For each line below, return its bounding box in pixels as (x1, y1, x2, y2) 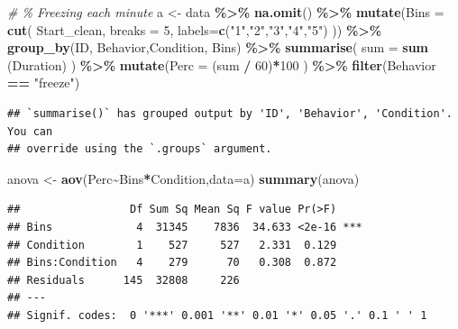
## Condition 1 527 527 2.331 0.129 (7, 238, 337, 251)
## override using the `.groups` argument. (7, 142, 272, 156)
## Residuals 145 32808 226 (7, 273, 240, 287)
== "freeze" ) (7, 73, 80, 92)
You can (7, 124, 53, 138)
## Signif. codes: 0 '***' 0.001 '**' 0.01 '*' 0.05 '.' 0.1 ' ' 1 (7, 308, 427, 322)
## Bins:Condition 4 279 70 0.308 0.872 (7, 256, 337, 270)
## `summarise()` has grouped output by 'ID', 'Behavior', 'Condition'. (7, 106, 453, 120)
